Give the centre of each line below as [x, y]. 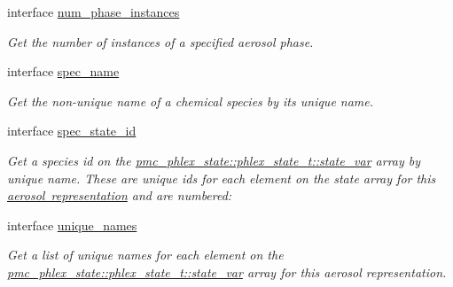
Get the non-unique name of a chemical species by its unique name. [191, 101]
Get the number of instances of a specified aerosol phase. [160, 41]
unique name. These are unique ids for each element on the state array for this [222, 178]
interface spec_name [63, 71]
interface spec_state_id [72, 131]
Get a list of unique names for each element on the [145, 255]
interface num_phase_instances [94, 12]
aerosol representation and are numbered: [120, 195]
